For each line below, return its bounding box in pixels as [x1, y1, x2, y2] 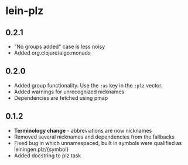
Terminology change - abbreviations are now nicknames [13, 127, 152, 134]
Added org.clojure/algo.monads [13, 49, 91, 56]
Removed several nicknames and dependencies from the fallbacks [13, 133, 175, 140]
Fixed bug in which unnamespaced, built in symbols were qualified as [13, 139, 182, 146]
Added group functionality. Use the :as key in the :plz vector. [13, 82, 163, 89]
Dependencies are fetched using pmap [13, 94, 108, 101]
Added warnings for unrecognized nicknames [13, 88, 125, 95]
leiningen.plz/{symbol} [13, 146, 69, 153]
